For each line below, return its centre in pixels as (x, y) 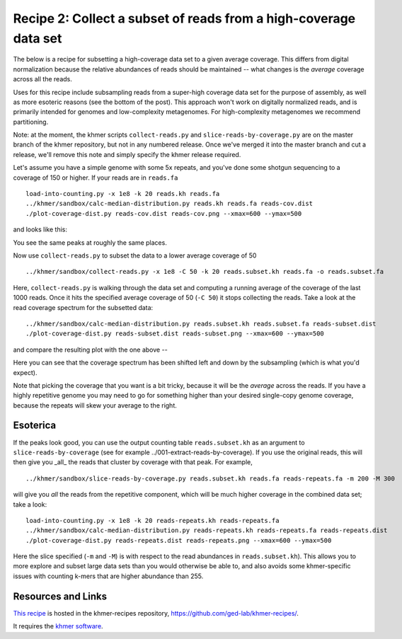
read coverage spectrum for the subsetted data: (83, 307)
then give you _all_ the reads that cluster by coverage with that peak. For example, (133, 462)
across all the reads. (42, 79)
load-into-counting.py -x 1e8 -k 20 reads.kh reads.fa (123, 194)
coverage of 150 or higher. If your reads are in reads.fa (96, 178)
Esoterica (35, 426)
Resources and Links (60, 596)
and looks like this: (40, 229)
